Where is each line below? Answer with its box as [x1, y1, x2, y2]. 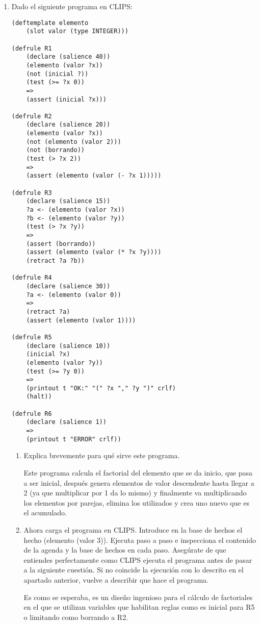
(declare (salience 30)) [26, 282, 111, 290]
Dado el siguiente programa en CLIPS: [11, 1, 133, 11]
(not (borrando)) [26, 146, 85, 154]
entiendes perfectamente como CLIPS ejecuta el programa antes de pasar [23, 554, 252, 565]
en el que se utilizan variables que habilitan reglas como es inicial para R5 [23, 602, 255, 612]
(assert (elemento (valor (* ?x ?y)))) [26, 248, 162, 256]
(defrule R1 [11, 44, 52, 52]
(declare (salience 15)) [26, 197, 111, 205]
